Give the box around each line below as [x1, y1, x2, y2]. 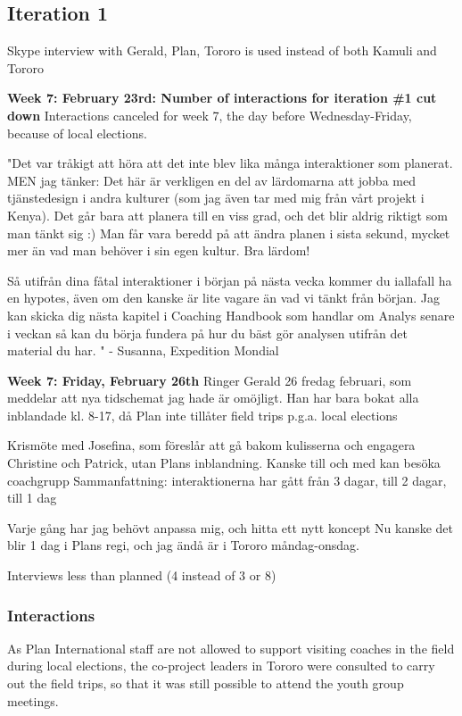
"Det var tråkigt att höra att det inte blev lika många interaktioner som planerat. [7, 154, 453, 172]
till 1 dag [7, 488, 57, 507]
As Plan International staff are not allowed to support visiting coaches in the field [7, 638, 455, 657]
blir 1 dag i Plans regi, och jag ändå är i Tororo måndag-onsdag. [7, 536, 359, 554]
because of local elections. [7, 123, 147, 142]
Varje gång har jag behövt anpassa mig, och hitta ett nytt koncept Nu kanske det [7, 518, 454, 537]
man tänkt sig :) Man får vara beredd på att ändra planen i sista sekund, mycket [7, 223, 450, 242]
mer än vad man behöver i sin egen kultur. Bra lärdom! [7, 241, 310, 260]
